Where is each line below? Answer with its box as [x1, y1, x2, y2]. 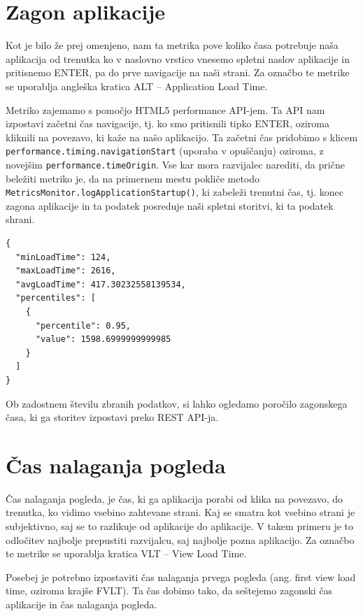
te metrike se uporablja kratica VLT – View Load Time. [6, 546, 247, 561]
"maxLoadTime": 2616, [15, 266, 116, 276]
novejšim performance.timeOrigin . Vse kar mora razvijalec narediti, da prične [6, 157, 345, 171]
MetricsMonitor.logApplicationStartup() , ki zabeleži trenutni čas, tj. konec [6, 185, 343, 199]
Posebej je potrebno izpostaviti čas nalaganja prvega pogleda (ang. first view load [6, 569, 356, 584]
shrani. [6, 212, 35, 227]
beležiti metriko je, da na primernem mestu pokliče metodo [6, 171, 260, 185]
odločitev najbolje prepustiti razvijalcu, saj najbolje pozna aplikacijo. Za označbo [6, 532, 355, 547]
